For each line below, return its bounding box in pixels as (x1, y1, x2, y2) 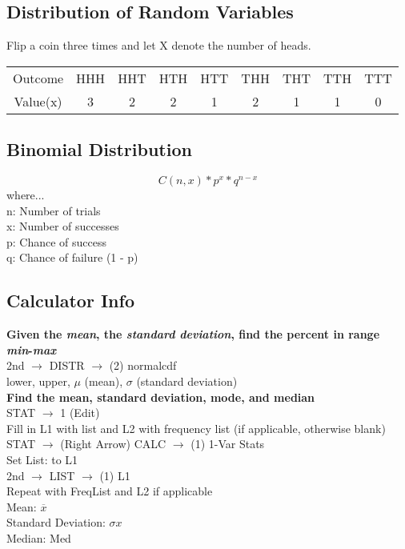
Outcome (13, 68, 64, 87)
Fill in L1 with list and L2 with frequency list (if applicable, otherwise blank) (6, 419, 386, 436)
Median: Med (6, 529, 71, 546)
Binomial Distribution (6, 137, 192, 162)
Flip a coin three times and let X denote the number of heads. (6, 37, 311, 54)
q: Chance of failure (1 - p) (6, 249, 138, 266)
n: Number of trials (6, 202, 101, 218)
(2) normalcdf (109, 357, 177, 374)
